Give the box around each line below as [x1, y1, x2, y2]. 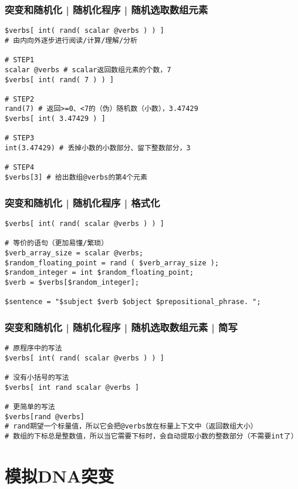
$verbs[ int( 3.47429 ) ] [5, 114, 106, 123]
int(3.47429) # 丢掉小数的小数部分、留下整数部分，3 [5, 144, 191, 153]
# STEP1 [5, 56, 35, 65]
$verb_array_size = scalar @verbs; [5, 248, 144, 257]
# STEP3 [5, 134, 35, 143]
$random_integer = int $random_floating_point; [5, 268, 194, 277]
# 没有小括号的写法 [5, 373, 69, 382]
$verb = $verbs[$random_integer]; [5, 278, 140, 286]
